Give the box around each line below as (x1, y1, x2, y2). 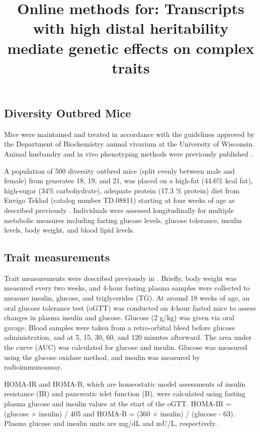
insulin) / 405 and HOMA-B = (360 (39, 408, 150, 418)
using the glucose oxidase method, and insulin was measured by (4, 351, 200, 362)
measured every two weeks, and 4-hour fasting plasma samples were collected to (4, 282, 250, 293)
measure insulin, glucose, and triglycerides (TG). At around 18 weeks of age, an (4, 293, 250, 303)
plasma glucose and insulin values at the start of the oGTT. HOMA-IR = (4, 398, 231, 409)
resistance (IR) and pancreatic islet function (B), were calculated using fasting (4, 388, 245, 399)
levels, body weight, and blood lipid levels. (4, 225, 135, 235)
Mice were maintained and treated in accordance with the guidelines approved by (4, 128, 255, 139)
